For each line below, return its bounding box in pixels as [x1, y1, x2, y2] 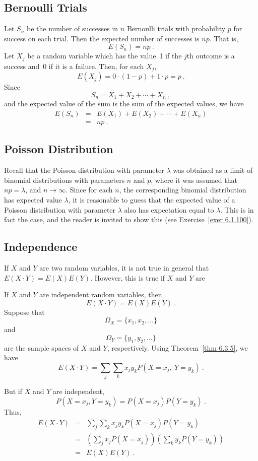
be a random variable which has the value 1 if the [27, 50, 182, 61]
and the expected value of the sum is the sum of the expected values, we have [4, 98, 244, 109]
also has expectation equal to [124, 204, 214, 215]
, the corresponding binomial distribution [119, 184, 246, 195]
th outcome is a [186, 50, 235, 61]
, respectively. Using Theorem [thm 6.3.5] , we [107, 342, 248, 353]
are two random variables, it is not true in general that [39, 262, 209, 273]
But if [4, 386, 22, 397]
